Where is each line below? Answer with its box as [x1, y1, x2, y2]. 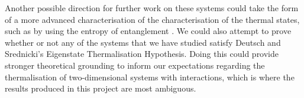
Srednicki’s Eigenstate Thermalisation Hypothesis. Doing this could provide [5, 48, 279, 60]
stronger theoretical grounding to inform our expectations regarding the [5, 59, 265, 71]
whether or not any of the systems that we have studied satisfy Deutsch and [5, 36, 281, 48]
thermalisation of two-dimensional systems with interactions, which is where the [5, 70, 295, 83]
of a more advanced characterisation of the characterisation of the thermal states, [5, 13, 300, 25]
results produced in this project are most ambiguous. [5, 82, 196, 94]
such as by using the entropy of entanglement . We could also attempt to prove [5, 25, 292, 37]
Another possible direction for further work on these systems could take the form [5, 2, 299, 13]
